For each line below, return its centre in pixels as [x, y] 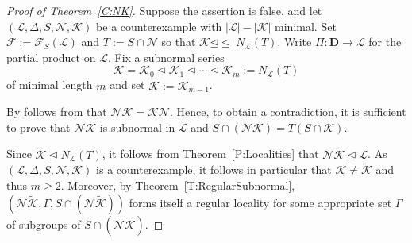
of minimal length [50, 85]
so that [179, 42]
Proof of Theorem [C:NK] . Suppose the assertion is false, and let [164, 10]
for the [385, 42]
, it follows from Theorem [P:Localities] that [210, 154]
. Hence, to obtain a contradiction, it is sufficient [288, 112]
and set [127, 85]
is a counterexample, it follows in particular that [214, 170]
